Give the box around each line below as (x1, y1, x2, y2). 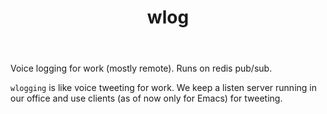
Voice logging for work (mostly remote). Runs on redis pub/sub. (10, 62, 273, 75)
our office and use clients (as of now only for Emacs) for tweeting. (10, 92, 283, 105)
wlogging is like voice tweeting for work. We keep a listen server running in (10, 82, 317, 94)
